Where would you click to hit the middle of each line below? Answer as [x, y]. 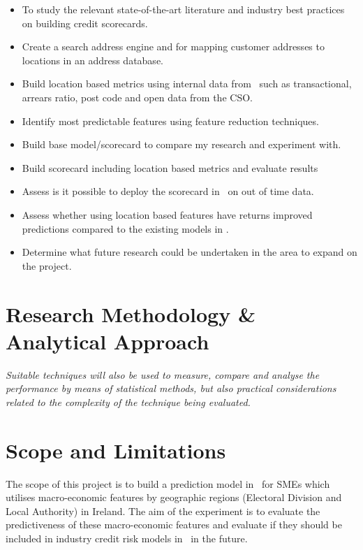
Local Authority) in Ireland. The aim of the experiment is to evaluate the [163, 511]
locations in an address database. [92, 60]
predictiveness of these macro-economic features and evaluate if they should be [174, 524]
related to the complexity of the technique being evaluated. [128, 401]
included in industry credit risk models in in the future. [127, 538]
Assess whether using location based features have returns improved [167, 214]
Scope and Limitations [116, 450]
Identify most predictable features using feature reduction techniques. [170, 121]
